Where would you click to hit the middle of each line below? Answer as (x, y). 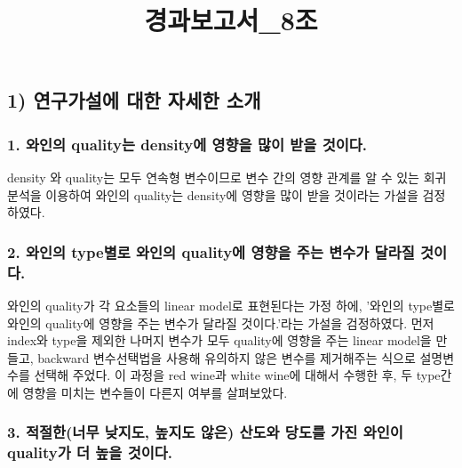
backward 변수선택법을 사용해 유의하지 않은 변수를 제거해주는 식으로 (227, 357)
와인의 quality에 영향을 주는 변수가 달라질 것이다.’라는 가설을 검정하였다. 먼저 (221, 323)
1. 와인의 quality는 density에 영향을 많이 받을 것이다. (187, 144)
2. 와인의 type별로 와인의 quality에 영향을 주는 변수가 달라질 (211, 251)
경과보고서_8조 (231, 20)
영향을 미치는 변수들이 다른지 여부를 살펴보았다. (155, 392)
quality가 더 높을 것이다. (90, 452)
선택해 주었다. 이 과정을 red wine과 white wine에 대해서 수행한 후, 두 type (237, 375)
